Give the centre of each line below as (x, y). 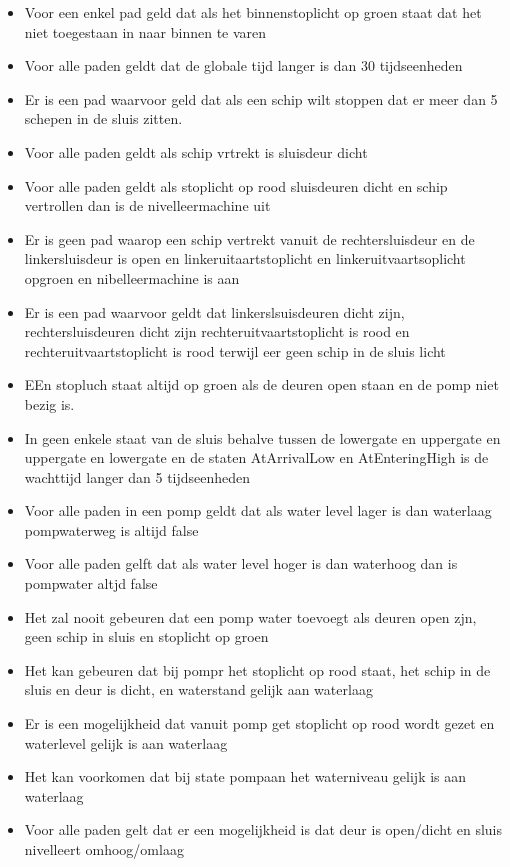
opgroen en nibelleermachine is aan (132, 277)
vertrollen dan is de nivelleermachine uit (147, 205)
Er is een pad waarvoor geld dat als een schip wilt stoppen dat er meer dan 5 (261, 98)
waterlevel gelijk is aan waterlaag (126, 742)
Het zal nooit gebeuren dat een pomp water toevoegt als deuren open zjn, (250, 616)
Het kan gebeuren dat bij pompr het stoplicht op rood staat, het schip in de (257, 669)
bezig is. (49, 403)
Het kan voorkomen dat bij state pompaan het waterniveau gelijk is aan (245, 776)
